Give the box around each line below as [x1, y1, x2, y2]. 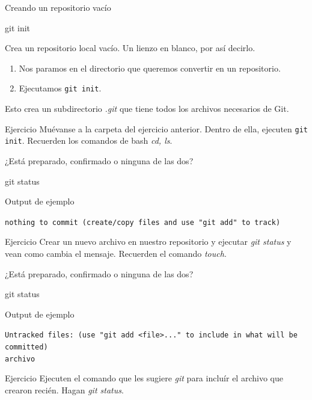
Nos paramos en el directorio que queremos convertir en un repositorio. [19, 61, 281, 74]
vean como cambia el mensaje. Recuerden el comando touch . [5, 247, 227, 259]
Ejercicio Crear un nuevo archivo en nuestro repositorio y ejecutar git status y [5, 235, 292, 248]
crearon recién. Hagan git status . [5, 383, 124, 396]
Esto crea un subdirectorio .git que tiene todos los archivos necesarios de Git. [5, 102, 289, 115]
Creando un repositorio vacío [5, 1, 111, 13]
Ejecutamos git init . [19, 82, 102, 94]
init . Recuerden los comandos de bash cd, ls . [5, 134, 173, 147]
